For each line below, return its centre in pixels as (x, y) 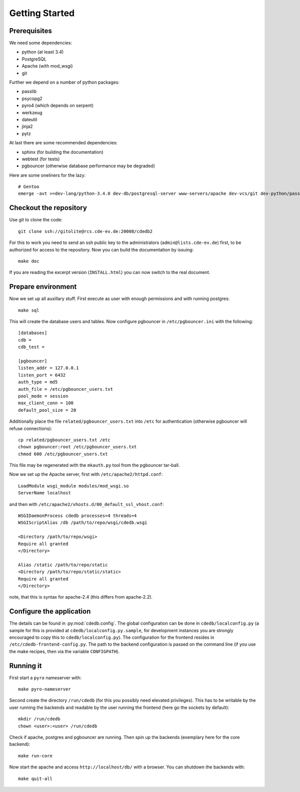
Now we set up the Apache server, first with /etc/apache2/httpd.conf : (86, 474)
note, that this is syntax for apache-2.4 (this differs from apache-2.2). (81, 597)
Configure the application (50, 611)
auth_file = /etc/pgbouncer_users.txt (66, 389)
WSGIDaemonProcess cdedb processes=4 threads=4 (77, 516)
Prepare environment (43, 287)
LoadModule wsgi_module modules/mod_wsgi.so (74, 486)
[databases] (33, 333)
